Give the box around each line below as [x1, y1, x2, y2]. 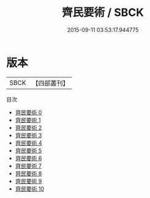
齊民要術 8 [15, 169, 42, 177]
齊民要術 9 [15, 177, 42, 185]
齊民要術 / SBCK [62, 5, 144, 20]
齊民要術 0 [15, 108, 42, 116]
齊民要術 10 [15, 185, 45, 193]
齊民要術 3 [15, 131, 42, 139]
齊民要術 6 [15, 154, 42, 162]
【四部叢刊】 [32, 79, 69, 87]
